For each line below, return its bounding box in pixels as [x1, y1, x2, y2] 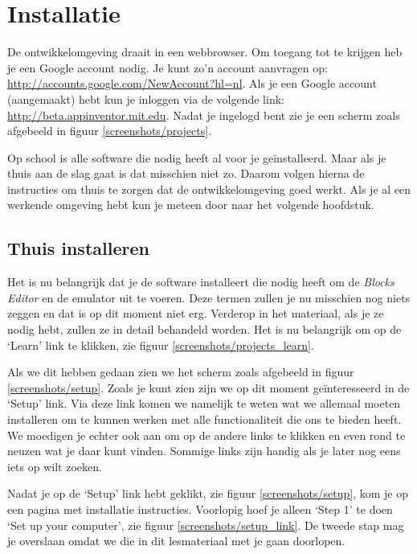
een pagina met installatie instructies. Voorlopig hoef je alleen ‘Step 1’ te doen [7, 500, 393, 517]
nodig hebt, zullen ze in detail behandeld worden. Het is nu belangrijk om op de [7, 321, 402, 338]
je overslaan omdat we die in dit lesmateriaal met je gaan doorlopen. [7, 532, 345, 549]
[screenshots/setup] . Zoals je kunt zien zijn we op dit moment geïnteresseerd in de [7, 379, 410, 396]
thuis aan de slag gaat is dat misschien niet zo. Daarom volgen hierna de [7, 165, 365, 182]
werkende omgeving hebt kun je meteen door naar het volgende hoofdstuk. [7, 196, 374, 213]
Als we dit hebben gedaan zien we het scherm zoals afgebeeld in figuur [7, 363, 354, 380]
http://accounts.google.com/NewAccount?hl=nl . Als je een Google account [7, 75, 377, 92]
